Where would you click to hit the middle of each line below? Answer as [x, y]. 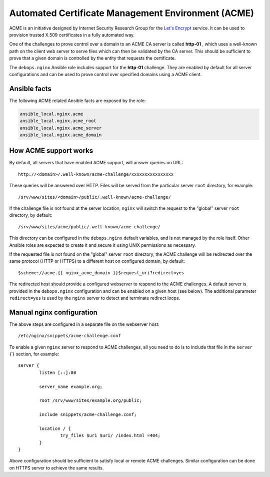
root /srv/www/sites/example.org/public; [91, 401]
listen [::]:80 [58, 372]
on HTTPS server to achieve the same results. [56, 467]
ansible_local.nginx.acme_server [61, 128]
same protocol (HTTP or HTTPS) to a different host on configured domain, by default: [97, 261]
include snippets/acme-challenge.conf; [88, 415]
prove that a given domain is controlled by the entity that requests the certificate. [92, 58]
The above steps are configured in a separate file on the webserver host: [84, 324]
